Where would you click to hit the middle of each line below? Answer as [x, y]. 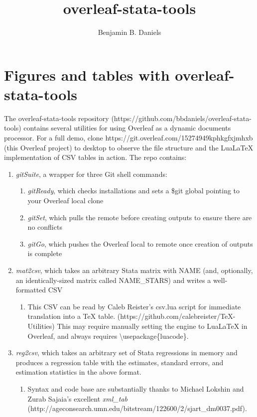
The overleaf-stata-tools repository [57, 118]
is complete [45, 253]
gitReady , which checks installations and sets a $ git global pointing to [134, 191]
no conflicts [45, 227]
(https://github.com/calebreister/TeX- [176, 316]
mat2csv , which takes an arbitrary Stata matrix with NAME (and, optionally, [134, 270]
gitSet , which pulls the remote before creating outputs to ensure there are [140, 217]
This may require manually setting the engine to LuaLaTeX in [152, 326]
